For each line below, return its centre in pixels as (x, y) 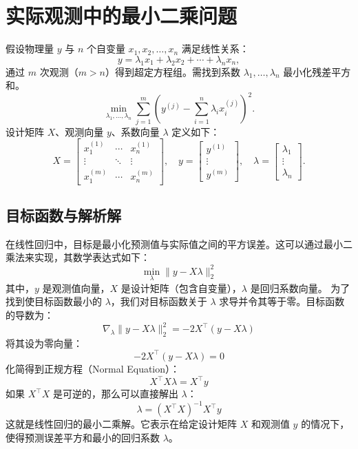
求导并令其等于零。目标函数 (282, 301)
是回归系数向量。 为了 (300, 288)
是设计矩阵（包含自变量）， (181, 288)
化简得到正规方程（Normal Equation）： (93, 368)
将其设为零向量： (44, 343)
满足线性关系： (215, 49)
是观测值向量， (76, 288)
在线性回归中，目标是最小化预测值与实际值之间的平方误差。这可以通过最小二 (179, 243)
